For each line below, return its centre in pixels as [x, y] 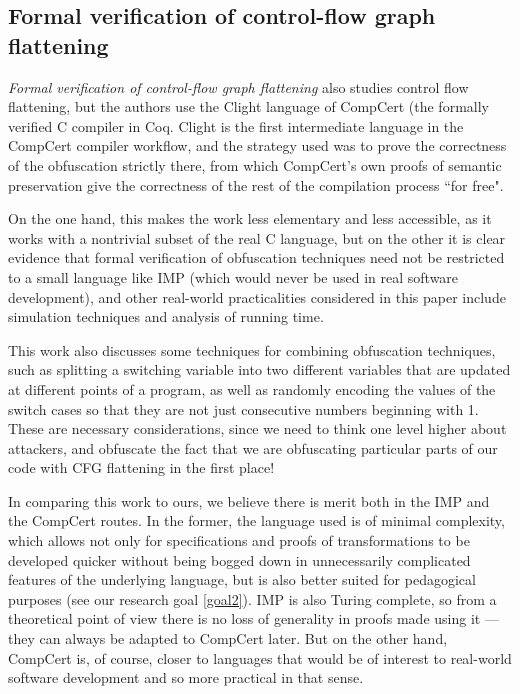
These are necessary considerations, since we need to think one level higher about [257, 428]
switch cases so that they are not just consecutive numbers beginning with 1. [243, 408]
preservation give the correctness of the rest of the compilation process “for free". [256, 184]
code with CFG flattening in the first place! [141, 467]
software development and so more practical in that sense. [186, 677]
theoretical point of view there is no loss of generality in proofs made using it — [253, 618]
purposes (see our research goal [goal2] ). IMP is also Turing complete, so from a [252, 598]
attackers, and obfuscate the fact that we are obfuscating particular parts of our [253, 447]
